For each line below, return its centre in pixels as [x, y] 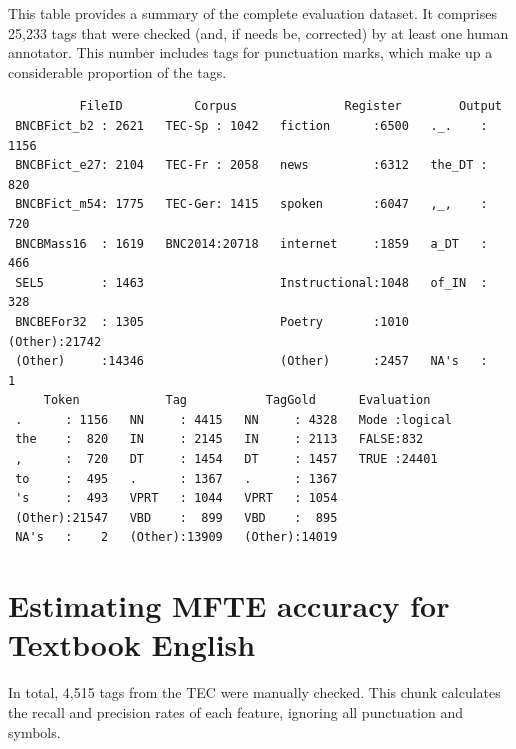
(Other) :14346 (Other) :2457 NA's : [251, 361]
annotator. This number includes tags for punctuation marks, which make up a [250, 52]
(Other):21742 [55, 341]
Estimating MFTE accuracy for [229, 605]
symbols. [34, 731]
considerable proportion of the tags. [117, 71]
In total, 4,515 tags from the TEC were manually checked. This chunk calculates [254, 692]
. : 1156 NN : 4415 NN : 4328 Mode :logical [233, 419]
